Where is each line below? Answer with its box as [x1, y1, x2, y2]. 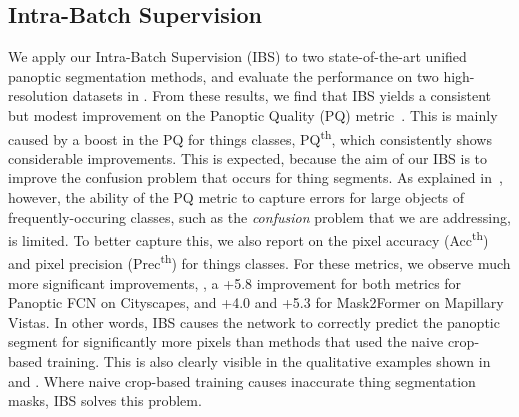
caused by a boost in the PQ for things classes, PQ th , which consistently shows [8, 125, 492, 149]
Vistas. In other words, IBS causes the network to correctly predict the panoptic [8, 311, 500, 332]
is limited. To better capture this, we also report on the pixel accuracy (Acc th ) [8, 227, 489, 250]
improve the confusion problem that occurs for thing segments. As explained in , [8, 167, 503, 188]
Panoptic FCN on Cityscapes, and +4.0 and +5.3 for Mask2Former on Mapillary [8, 292, 504, 313]
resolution [8, 85, 69, 106]
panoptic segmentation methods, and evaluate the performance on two [8, 65, 439, 86]
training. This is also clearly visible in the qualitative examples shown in [46, 351, 491, 372]
